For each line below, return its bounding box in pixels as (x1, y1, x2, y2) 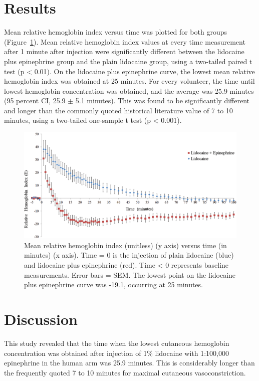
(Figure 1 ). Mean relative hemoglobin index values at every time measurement (4, 36, 245, 47)
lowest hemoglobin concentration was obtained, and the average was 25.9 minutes (4, 85, 254, 96)
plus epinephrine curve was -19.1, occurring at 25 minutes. (24, 279, 203, 290)
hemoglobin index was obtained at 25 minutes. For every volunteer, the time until (4, 76, 255, 86)
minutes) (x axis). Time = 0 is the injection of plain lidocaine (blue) (24, 250, 234, 260)
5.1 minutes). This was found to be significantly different (75, 95, 250, 106)
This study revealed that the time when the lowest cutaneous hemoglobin (4, 337, 229, 348)
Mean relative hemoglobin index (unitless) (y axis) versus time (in (24, 240, 227, 250)
